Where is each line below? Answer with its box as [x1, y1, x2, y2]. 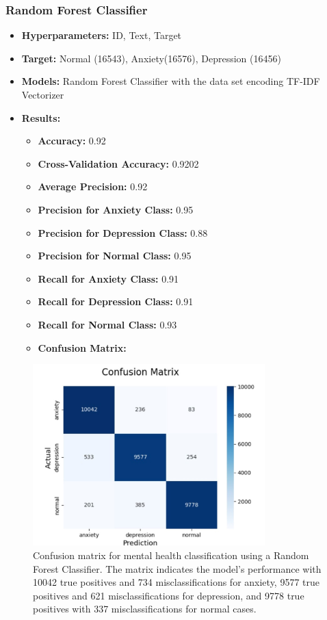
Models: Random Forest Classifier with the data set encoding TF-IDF [21, 74, 320, 88]
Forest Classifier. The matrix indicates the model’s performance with [33, 561, 322, 576]
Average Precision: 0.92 [38, 179, 148, 194]
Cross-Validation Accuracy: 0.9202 [38, 156, 199, 170]
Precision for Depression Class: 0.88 [38, 225, 208, 240]
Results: [21, 110, 61, 125]
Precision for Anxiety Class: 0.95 [38, 202, 194, 216]
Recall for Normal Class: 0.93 [38, 317, 177, 331]
